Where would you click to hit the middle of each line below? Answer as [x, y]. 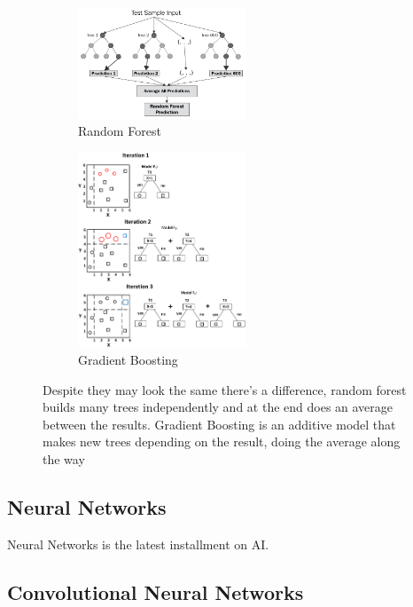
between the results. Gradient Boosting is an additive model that [219, 424]
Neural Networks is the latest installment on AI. [138, 544]
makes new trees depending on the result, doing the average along [222, 441]
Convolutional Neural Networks [156, 591]
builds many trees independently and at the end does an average [218, 407]
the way [64, 458]
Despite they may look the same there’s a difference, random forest [225, 389]
